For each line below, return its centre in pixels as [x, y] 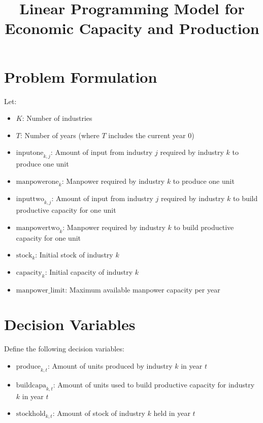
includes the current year [147, 135]
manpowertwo [38, 228]
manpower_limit [41, 290]
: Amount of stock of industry [99, 413]
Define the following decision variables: [64, 349]
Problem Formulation [81, 76]
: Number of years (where [60, 135]
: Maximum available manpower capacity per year [143, 289]
